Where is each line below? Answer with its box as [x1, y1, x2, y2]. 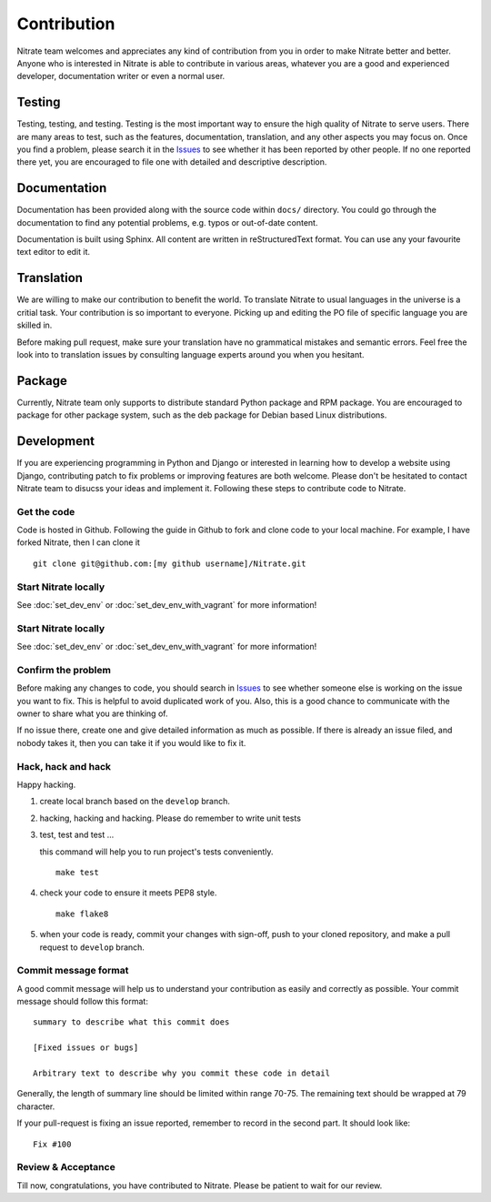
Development [16, 433, 95, 449]
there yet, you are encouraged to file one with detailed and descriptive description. [16, 157, 327, 167]
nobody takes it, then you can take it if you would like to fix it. [16, 737, 246, 748]
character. [16, 1101, 55, 1112]
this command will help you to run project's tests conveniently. [39, 846, 274, 857]
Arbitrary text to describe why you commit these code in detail [33, 1067, 331, 1078]
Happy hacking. [16, 779, 76, 790]
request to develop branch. [39, 942, 145, 953]
